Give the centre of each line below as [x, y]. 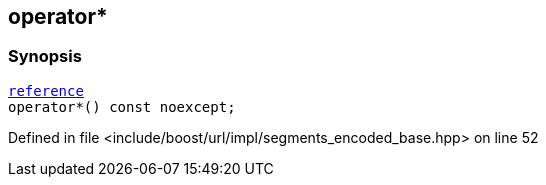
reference [46, 90]
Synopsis [45, 56]
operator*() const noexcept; [122, 106]
